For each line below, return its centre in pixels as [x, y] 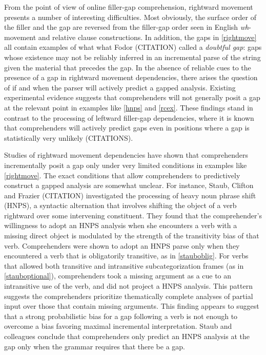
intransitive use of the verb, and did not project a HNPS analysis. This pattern [128, 286]
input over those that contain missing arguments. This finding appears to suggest [132, 306]
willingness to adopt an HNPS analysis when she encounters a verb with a [121, 225]
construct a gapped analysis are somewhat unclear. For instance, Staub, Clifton [129, 185]
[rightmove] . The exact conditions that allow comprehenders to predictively [122, 175]
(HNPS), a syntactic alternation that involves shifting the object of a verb [120, 205]
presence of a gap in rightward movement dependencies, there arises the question [131, 77]
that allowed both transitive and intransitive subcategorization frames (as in [124, 265]
